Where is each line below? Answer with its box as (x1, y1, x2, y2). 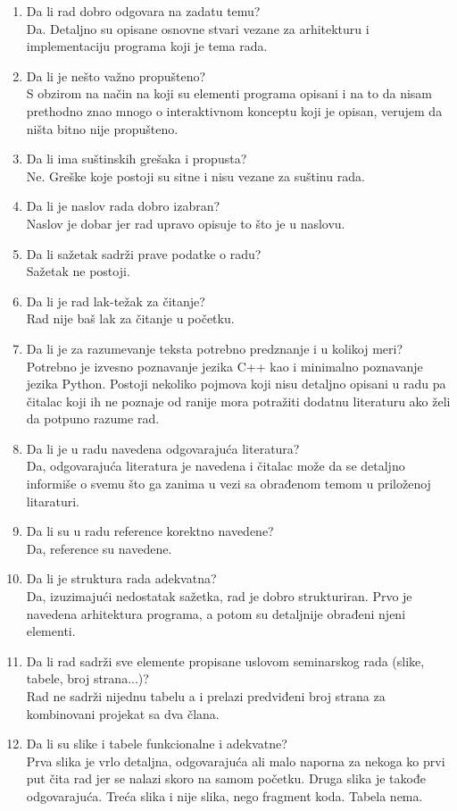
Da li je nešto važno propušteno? (26, 66, 206, 85)
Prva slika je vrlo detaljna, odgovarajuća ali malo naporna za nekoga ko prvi (26, 751, 445, 770)
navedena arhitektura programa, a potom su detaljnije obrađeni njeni (26, 604, 406, 623)
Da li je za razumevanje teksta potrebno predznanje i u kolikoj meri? (26, 339, 403, 357)
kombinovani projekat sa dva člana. (26, 704, 220, 723)
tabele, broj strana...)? (26, 669, 149, 688)
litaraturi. (26, 491, 80, 510)
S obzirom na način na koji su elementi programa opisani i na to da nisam (26, 84, 432, 103)
